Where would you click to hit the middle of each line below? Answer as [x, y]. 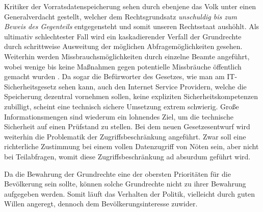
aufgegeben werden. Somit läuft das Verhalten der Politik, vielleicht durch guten [130, 193]
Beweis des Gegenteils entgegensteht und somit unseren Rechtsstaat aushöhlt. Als [132, 26]
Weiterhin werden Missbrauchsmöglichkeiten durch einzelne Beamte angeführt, [127, 56]
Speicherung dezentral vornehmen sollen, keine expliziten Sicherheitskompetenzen [131, 96]
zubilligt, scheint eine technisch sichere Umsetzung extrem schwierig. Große [122, 106]
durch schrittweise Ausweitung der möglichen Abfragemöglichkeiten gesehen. [123, 46]
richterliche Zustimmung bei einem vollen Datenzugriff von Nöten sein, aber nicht [131, 146]
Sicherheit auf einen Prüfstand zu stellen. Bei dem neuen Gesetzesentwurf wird [127, 126]
